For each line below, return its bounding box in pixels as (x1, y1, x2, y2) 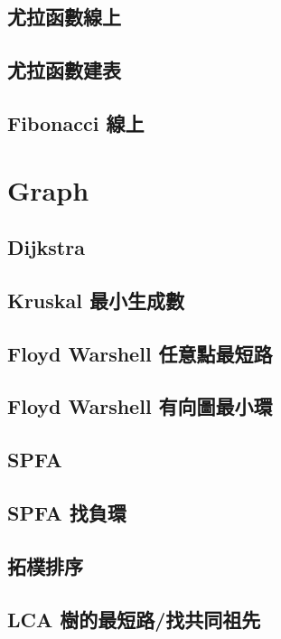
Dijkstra (7, 233, 85, 261)
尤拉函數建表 (7, 56, 121, 84)
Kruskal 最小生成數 (7, 286, 185, 314)
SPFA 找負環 (7, 499, 126, 527)
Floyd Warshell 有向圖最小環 (7, 392, 273, 420)
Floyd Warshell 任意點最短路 (7, 339, 273, 367)
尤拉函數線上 (7, 3, 121, 31)
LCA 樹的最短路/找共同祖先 (7, 605, 261, 633)
